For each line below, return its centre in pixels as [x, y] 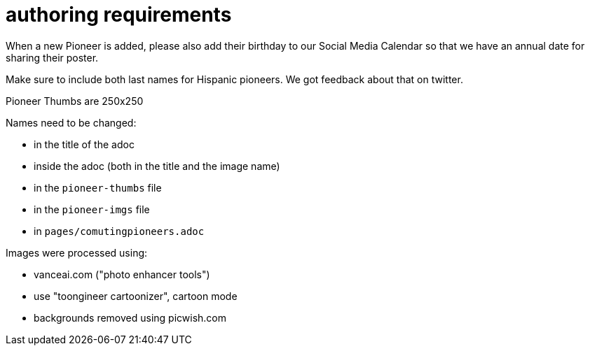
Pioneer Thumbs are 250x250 [75, 101]
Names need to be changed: [71, 122]
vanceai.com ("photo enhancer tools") [122, 274]
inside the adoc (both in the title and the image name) [157, 166]
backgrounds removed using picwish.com [130, 317]
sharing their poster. [52, 57]
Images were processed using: [77, 252]
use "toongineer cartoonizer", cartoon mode [136, 296]
